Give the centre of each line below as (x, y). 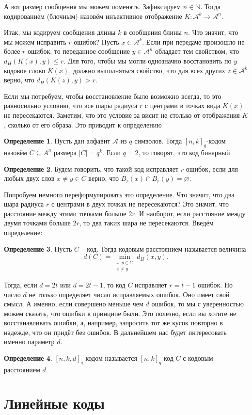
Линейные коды (54, 403)
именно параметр (29, 342)
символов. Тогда (158, 141)
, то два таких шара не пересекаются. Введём (146, 223)
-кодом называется (110, 358)
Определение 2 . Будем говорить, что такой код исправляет (91, 168)
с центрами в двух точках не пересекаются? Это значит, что (140, 204)
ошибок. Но (215, 284)
